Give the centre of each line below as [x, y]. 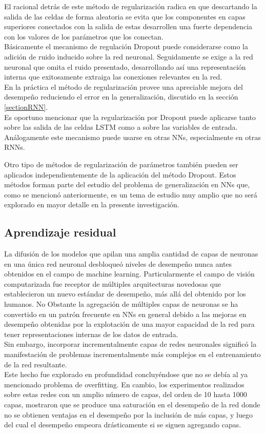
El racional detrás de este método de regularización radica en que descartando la [131, 6]
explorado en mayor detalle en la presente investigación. [92, 204]
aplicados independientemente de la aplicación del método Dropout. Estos [120, 174]
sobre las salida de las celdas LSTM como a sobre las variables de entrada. [121, 127]
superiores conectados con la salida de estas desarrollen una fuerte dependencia [128, 26]
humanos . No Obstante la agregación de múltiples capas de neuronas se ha [121, 304]
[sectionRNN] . [26, 106]
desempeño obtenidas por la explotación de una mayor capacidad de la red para [129, 324]
